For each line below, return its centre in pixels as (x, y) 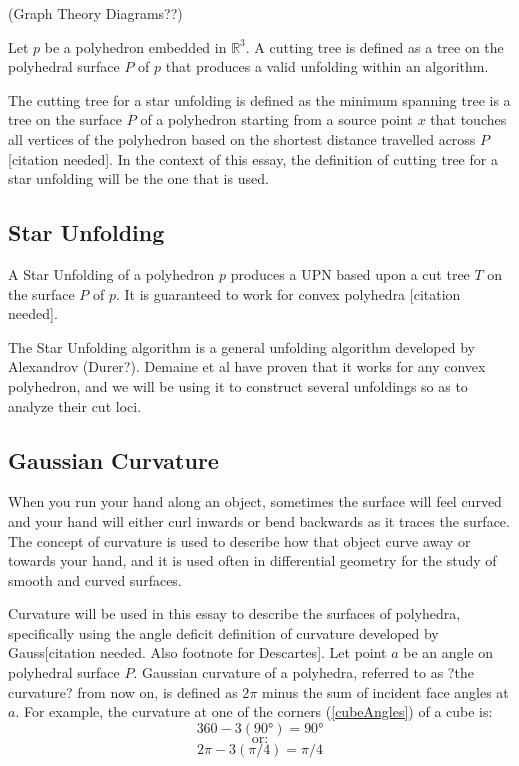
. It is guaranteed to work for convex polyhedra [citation (288, 293)
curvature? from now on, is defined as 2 (129, 691)
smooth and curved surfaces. (95, 579)
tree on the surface (65, 119)
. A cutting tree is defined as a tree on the (374, 46)
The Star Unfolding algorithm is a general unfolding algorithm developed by (241, 346)
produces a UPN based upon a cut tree (350, 273)
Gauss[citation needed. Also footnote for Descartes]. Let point (197, 652)
